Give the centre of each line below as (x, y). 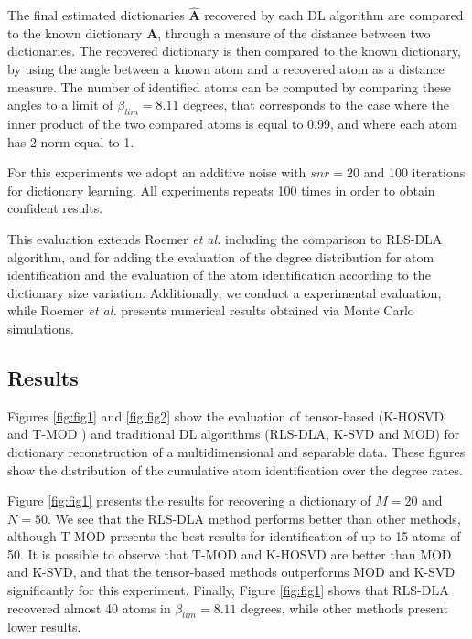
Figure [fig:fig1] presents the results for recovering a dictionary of (189, 501)
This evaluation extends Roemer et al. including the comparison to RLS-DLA (225, 238)
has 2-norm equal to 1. (71, 141)
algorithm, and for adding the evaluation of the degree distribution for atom (221, 256)
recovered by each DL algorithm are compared (334, 15)
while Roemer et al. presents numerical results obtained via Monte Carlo (211, 310)
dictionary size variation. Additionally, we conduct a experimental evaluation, (225, 292)
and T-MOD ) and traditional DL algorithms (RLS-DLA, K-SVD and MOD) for (234, 434)
